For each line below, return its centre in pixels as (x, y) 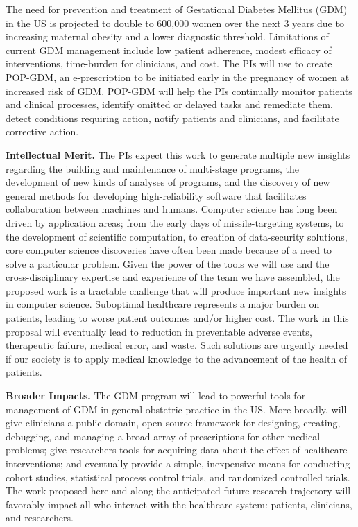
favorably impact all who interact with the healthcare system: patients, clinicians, (179, 504)
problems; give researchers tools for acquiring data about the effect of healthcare (177, 450)
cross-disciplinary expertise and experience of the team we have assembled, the (173, 277)
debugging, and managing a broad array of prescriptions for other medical (163, 436)
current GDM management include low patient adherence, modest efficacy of (169, 50)
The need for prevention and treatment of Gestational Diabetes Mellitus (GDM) (177, 9)
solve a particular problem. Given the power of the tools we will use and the (168, 263)
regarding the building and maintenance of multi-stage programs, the (153, 168)
